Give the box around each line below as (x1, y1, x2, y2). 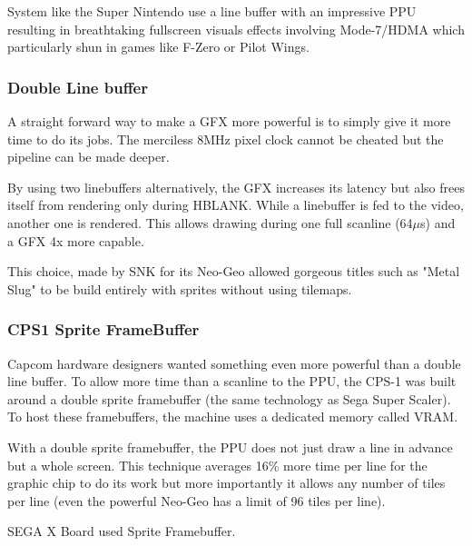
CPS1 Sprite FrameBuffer (7, 318, 200, 341)
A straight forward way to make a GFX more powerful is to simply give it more (7, 112, 451, 130)
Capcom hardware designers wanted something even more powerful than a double (7, 353, 461, 372)
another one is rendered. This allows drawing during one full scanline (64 (7, 213, 413, 232)
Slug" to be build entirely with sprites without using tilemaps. (7, 279, 352, 298)
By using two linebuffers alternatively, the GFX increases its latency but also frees (7, 177, 465, 196)
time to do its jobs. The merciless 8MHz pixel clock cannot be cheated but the (7, 129, 444, 148)
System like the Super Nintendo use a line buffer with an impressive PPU (7, 2, 417, 20)
